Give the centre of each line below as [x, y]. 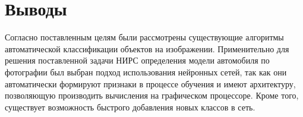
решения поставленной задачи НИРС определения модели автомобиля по [137, 60]
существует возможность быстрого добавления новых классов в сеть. [130, 107]
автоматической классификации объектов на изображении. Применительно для [147, 48]
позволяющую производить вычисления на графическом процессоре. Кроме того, [152, 95]
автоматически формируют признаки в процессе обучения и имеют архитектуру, [150, 83]
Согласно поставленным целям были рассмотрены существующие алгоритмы [144, 37]
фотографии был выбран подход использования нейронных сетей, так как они [146, 72]
